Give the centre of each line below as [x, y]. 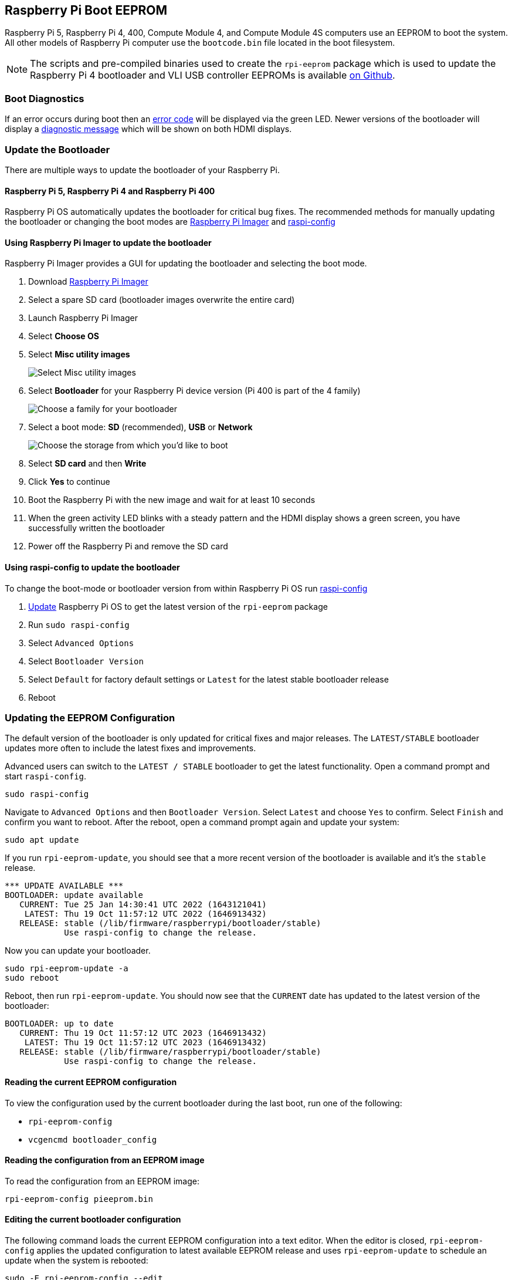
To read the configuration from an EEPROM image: [102, 1181]
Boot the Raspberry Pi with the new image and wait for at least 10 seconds [172, 500]
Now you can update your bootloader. [78, 951]
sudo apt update [42, 840]
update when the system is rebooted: [77, 1260]
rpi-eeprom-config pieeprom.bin [79, 1199]
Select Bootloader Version [86, 661]
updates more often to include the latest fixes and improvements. [130, 748]
